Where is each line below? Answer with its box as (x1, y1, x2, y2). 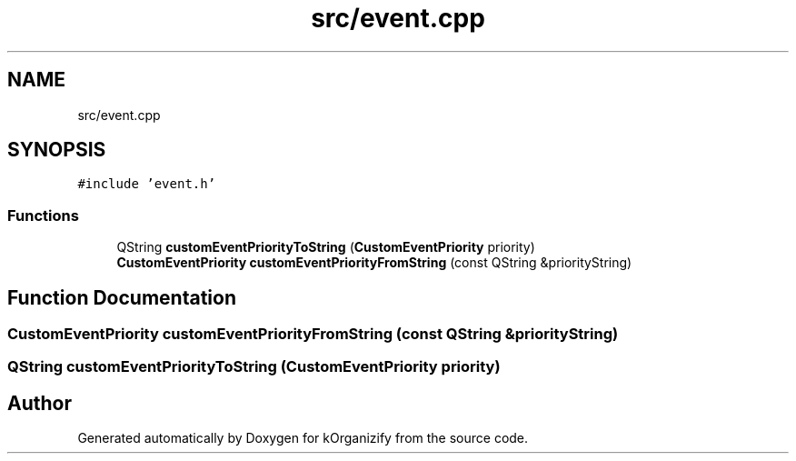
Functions (7, 205, 79, 225)
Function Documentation (7, 286, 236, 309)
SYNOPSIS (7, 138, 106, 162)
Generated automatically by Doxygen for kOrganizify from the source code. (77, 430, 529, 446)
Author (7, 391, 72, 415)
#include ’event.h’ (77, 176, 216, 192)
